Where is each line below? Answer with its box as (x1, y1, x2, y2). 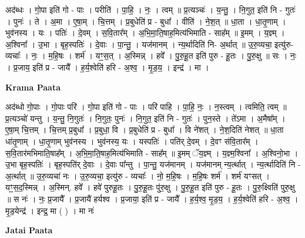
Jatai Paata (5, 224, 53, 236)
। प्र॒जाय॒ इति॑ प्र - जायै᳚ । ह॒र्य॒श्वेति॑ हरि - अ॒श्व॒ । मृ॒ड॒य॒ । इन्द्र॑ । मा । (5, 61, 209, 73)
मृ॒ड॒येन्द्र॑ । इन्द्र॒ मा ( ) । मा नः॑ (5, 204, 95, 216)
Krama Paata (5, 81, 61, 93)
